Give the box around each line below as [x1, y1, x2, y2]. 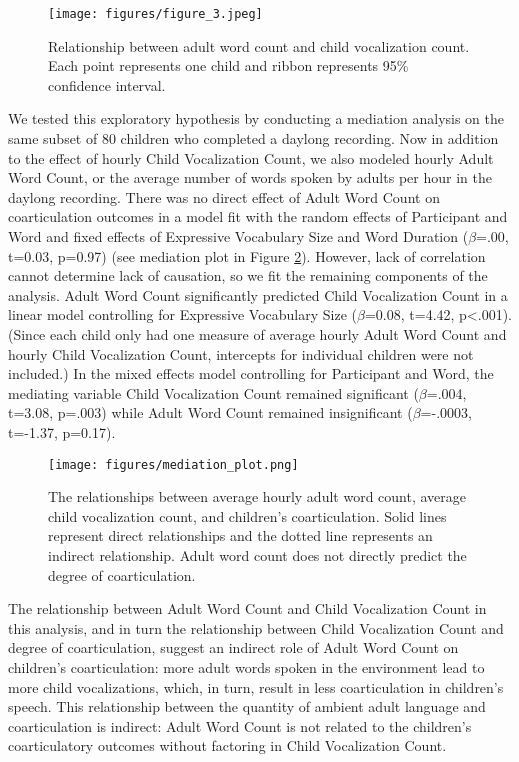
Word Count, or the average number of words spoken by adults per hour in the [8, 167, 492, 188]
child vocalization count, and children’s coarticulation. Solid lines [48, 505, 447, 526]
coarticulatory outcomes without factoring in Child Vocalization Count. [8, 735, 447, 756]
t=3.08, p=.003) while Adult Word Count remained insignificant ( [8, 402, 413, 423]
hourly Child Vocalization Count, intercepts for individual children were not [8, 343, 474, 364]
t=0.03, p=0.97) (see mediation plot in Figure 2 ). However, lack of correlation [8, 245, 486, 266]
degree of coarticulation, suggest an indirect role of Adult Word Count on [8, 637, 459, 658]
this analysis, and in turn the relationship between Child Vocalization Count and [8, 617, 504, 638]
